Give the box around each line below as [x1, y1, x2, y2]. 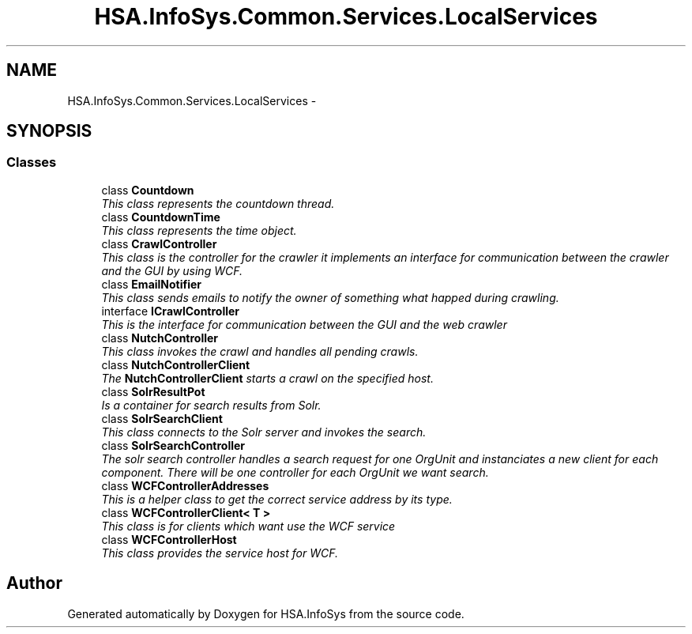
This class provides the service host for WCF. [101, 545, 339, 560]
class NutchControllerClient [101, 357, 250, 372]
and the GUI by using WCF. [101, 263, 243, 277]
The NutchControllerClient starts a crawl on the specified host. [101, 371, 434, 385]
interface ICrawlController [101, 304, 240, 318]
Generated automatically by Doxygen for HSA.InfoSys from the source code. [67, 606, 464, 621]
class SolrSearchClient [101, 411, 223, 425]
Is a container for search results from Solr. [101, 398, 322, 412]
